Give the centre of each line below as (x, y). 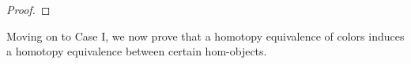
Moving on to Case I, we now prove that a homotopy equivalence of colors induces (205, 36)
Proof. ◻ (28, 9)
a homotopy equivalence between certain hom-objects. (137, 51)
